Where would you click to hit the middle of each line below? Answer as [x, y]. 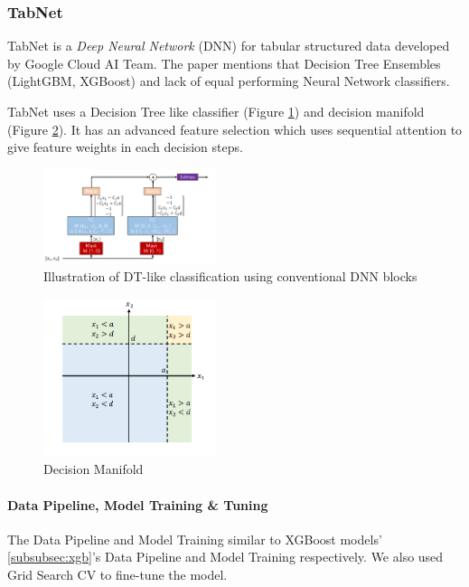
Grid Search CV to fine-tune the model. [117, 574]
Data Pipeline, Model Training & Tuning [138, 504]
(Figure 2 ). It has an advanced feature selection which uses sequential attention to [235, 129]
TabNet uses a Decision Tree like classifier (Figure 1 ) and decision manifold [216, 111]
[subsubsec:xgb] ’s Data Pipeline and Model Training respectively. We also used [225, 557]
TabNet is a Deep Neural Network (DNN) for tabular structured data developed [229, 46]
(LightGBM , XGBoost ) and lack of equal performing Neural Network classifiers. [229, 81]
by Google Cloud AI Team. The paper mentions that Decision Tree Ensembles [224, 63]
